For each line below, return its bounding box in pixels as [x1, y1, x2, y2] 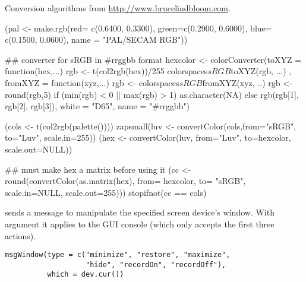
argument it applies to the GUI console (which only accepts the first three [5, 217, 275, 230]
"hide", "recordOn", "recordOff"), [86, 260, 226, 269]
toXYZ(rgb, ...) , [231, 65, 292, 77]
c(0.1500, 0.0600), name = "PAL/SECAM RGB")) [5, 33, 188, 46]
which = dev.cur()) [47, 270, 124, 279]
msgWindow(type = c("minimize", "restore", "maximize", [5, 251, 231, 259]
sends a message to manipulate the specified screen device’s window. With [5, 206, 275, 218]
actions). [5, 229, 36, 242]
